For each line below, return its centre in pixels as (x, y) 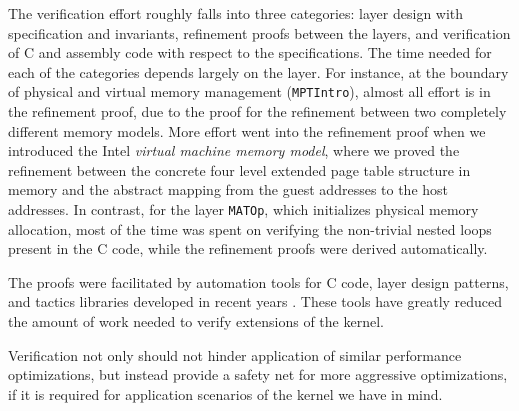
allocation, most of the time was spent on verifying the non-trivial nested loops (250, 228)
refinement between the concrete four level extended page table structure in (239, 169)
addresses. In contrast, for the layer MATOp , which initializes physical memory (243, 209)
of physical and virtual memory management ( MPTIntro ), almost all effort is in (249, 91)
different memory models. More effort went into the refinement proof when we (247, 130)
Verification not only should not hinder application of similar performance (235, 354)
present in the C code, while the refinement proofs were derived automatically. (248, 248)
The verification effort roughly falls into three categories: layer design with (236, 13)
